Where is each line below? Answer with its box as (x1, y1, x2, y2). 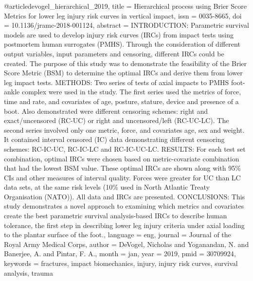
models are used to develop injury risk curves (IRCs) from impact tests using (4, 29, 234, 39)
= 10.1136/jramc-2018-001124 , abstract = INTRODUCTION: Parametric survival (4, 20, 249, 30)
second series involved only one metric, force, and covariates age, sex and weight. (4, 124, 245, 135)
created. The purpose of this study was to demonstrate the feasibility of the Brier (4, 58, 247, 68)
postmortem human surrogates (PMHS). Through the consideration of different (4, 39, 240, 49)
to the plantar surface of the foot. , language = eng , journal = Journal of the (4, 229, 231, 240)
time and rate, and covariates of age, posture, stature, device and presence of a (4, 96, 239, 106)
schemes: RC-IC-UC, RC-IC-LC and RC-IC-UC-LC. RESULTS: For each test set (4, 143, 246, 154)
